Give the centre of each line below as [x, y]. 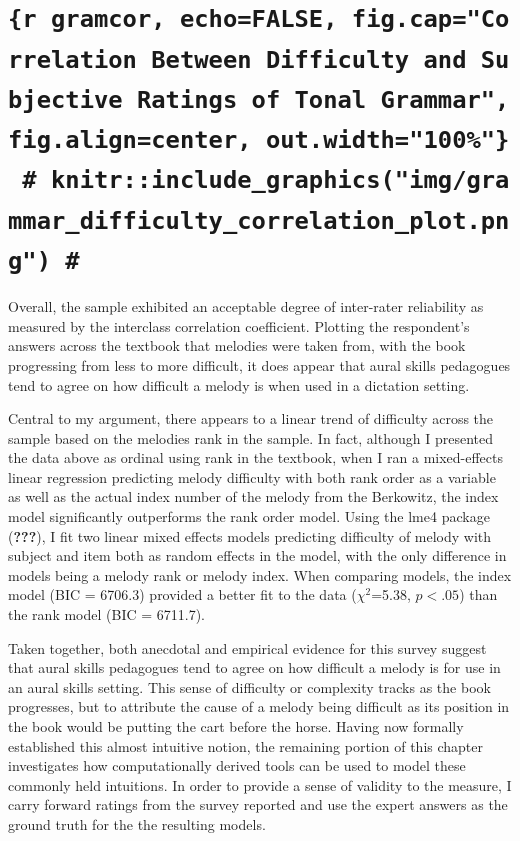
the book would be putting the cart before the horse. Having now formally [236, 726]
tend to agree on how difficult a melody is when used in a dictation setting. [239, 384]
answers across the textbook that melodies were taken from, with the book [237, 345]
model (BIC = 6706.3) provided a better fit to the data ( [182, 594]
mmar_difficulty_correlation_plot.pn [259, 220]
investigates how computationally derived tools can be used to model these [237, 765]
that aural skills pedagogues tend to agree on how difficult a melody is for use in [254, 667]
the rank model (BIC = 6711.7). [107, 614]
